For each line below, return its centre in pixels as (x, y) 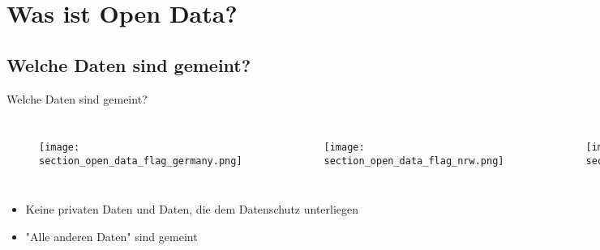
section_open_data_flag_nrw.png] (414, 161)
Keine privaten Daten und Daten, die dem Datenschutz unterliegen (192, 209)
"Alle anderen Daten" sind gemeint (111, 237)
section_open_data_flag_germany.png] (141, 161)
